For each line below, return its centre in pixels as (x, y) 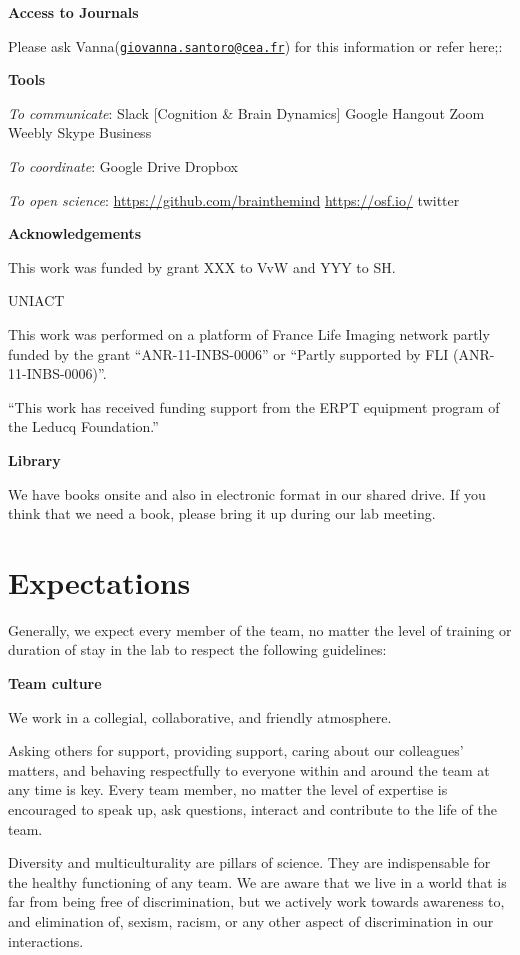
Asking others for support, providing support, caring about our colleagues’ (236, 750)
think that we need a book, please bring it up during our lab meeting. (222, 513)
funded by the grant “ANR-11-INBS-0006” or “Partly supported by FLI (228, 353)
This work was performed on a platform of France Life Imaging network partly (249, 334)
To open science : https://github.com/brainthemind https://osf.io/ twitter (234, 199)
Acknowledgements (75, 233)
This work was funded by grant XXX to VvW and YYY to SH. (202, 266)
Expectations (99, 581)
